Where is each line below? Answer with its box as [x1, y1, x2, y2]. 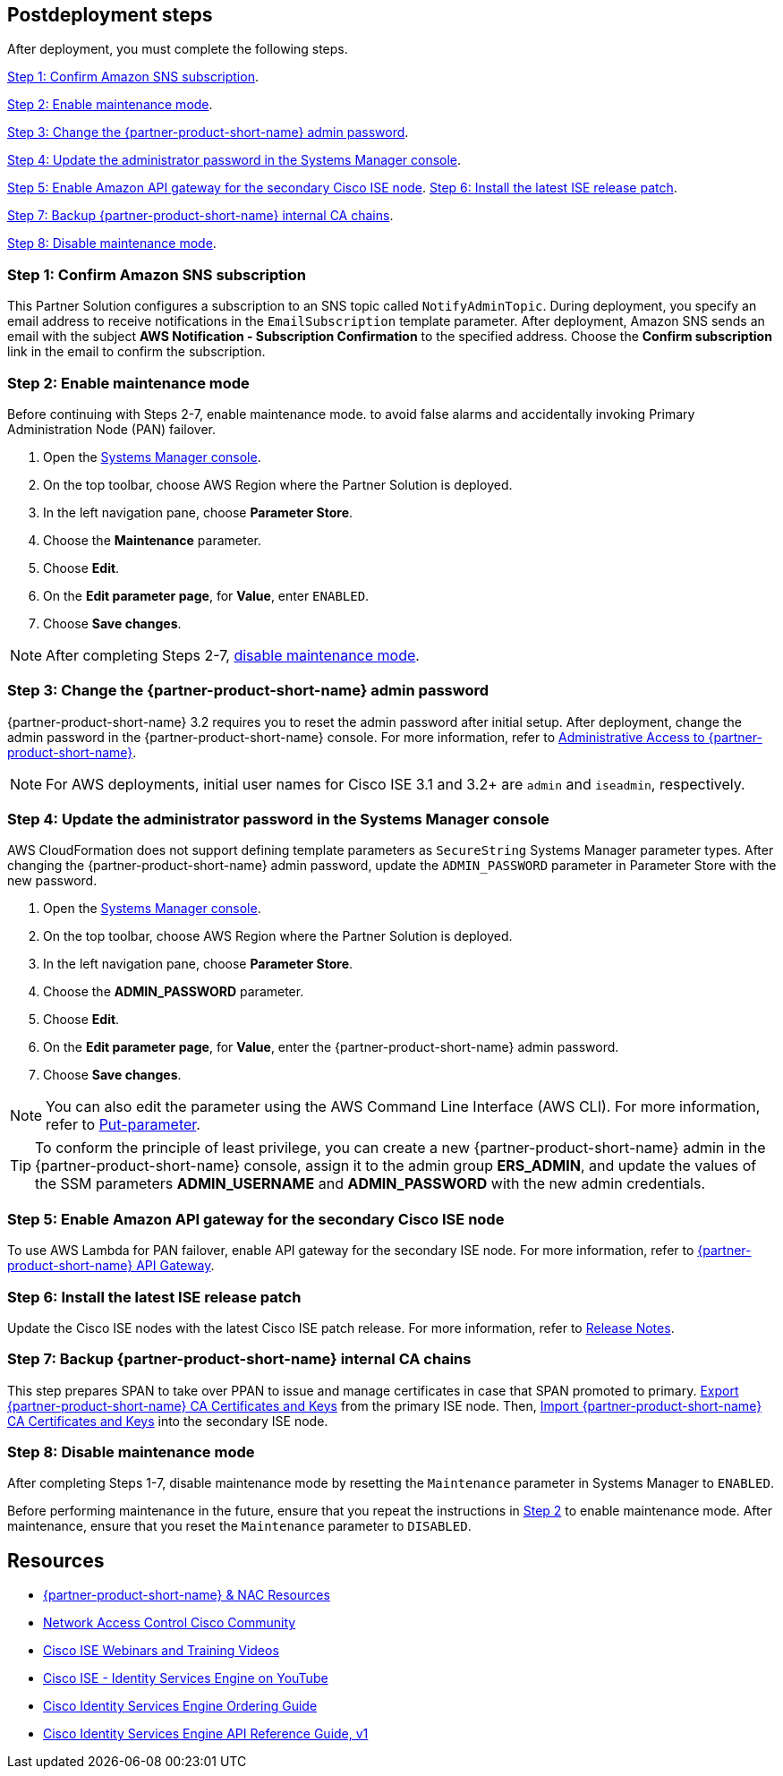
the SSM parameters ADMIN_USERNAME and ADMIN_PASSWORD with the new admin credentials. [35, 1174, 706, 1193]
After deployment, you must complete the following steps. [7, 41, 348, 57]
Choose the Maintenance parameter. [43, 532, 262, 548]
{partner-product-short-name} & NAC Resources [43, 1587, 330, 1603]
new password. [7, 873, 98, 889]
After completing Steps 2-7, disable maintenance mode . [46, 645, 420, 664]
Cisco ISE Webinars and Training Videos [43, 1643, 279, 1659]
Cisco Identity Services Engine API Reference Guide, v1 [43, 1726, 369, 1742]
